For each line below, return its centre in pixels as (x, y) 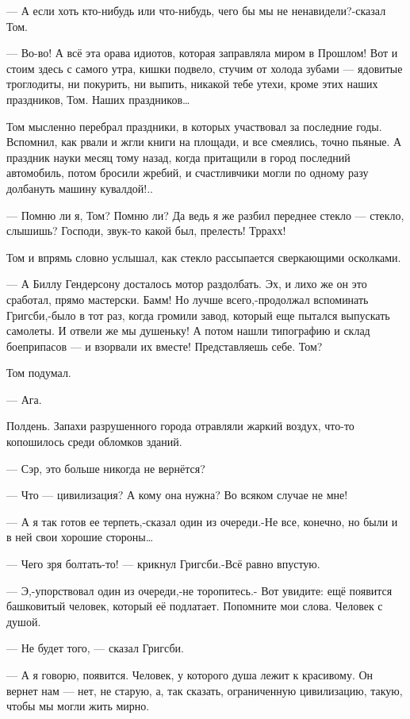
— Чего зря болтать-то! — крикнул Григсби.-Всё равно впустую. (163, 564)
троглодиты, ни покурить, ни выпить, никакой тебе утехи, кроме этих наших (192, 84)
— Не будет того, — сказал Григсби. (95, 648)
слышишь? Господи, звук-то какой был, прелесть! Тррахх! (146, 231)
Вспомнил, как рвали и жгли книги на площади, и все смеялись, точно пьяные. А (204, 142)
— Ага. (24, 399)
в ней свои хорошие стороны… (80, 537)
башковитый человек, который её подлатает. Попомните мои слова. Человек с (195, 606)
